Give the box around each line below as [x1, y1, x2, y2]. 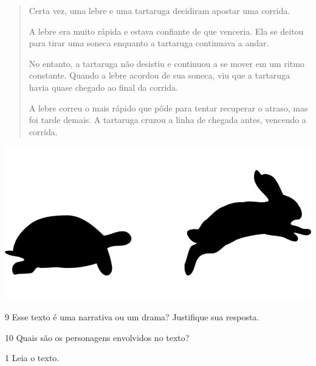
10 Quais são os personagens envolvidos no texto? [5, 331, 190, 343]
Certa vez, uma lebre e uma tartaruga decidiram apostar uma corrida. [29, 4, 290, 16]
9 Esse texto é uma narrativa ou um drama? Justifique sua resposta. [5, 310, 259, 323]
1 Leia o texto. [5, 351, 60, 364]
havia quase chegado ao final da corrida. [29, 80, 178, 93]
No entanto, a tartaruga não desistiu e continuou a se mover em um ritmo [29, 57, 304, 69]
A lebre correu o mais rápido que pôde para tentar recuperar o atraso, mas [29, 101, 308, 114]
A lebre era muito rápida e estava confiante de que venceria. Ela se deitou [29, 24, 304, 37]
